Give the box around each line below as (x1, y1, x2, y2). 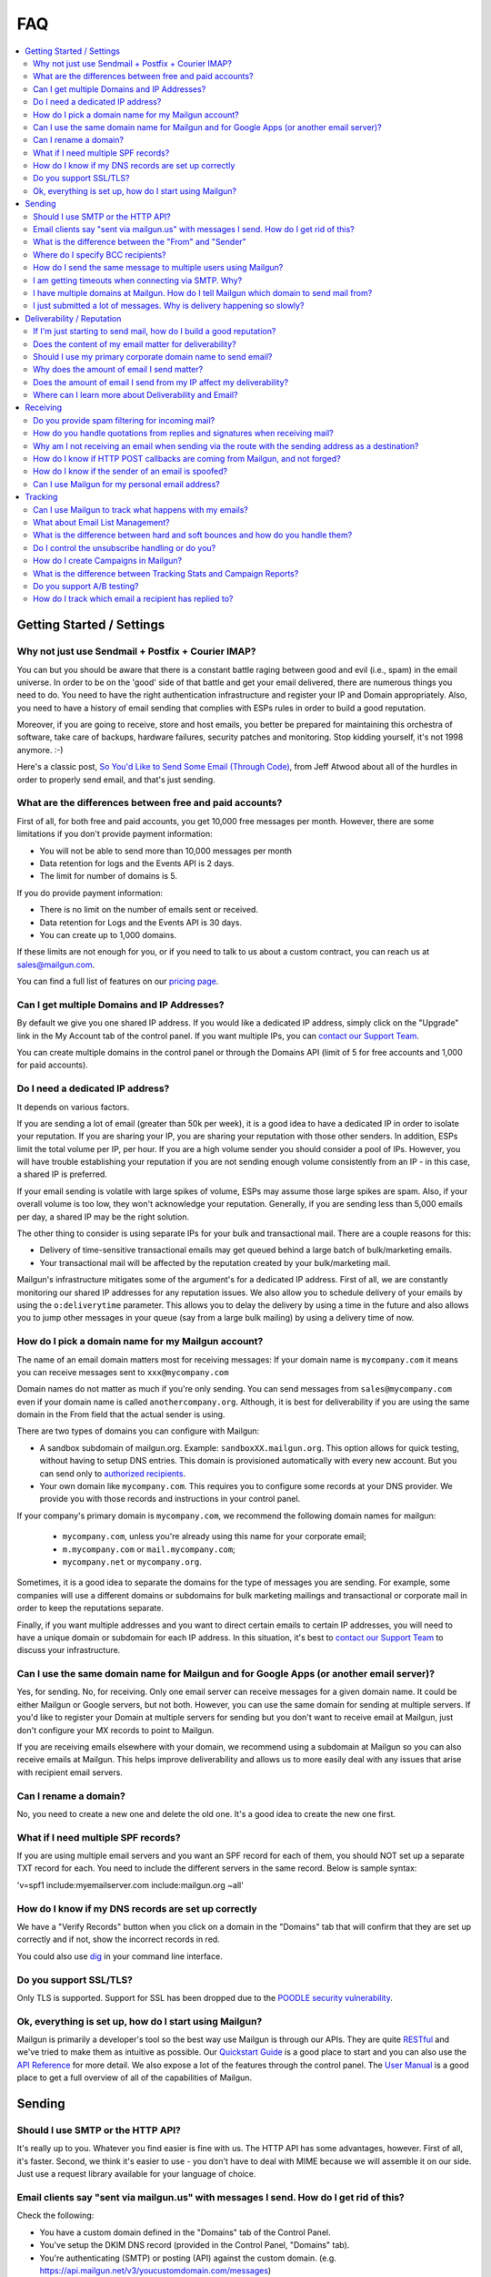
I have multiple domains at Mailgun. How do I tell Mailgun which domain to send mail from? (33, 287, 373, 298)
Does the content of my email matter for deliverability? (33, 338, 236, 350)
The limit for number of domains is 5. (39, 871, 177, 882)
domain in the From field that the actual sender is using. (16, 1409, 225, 1420)
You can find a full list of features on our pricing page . (16, 975, 219, 987)
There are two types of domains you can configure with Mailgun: (16, 1425, 260, 1436)
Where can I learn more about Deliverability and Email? (33, 390, 238, 401)
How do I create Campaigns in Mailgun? (33, 556, 182, 567)
